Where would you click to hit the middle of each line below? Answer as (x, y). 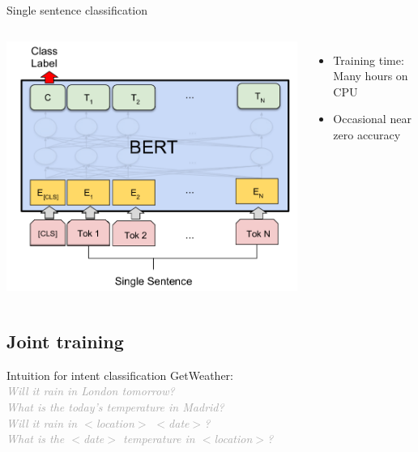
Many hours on (371, 76)
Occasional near (372, 119)
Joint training (65, 341)
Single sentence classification (77, 10)
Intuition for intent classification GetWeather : (120, 375)
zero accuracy (367, 134)
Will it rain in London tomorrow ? (91, 391)
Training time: (369, 60)
